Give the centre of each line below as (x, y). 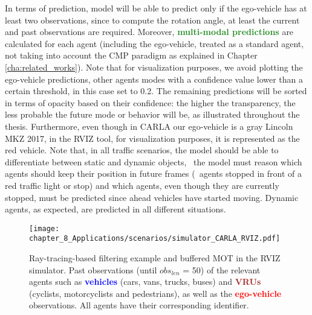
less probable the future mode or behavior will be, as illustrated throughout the (152, 114)
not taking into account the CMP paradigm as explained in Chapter (131, 55)
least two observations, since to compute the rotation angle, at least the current (152, 20)
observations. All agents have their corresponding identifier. (139, 305)
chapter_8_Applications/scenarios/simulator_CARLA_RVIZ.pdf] (155, 239)
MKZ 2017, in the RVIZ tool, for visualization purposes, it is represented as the (152, 138)
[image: (44, 228)
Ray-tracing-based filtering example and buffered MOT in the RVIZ (155, 258)
